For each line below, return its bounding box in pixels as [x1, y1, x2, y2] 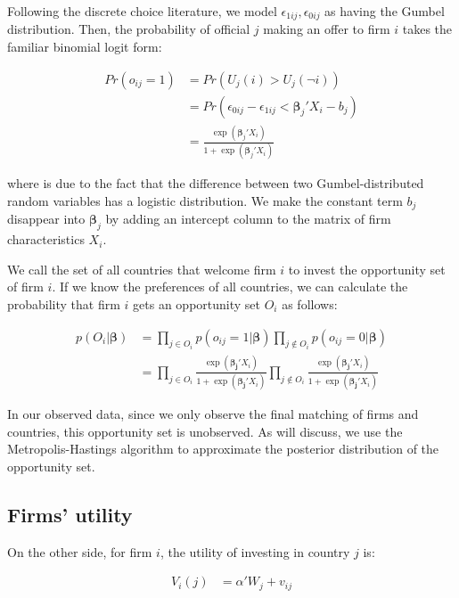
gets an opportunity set [133, 294, 260, 313]
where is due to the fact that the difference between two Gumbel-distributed [7, 174, 424, 193]
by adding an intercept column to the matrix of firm [105, 209, 391, 228]
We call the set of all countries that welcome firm [7, 259, 276, 278]
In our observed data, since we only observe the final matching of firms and [7, 405, 419, 423]
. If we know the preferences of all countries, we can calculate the [52, 277, 408, 296]
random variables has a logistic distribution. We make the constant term [7, 191, 403, 209]
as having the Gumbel [324, 2, 445, 20]
